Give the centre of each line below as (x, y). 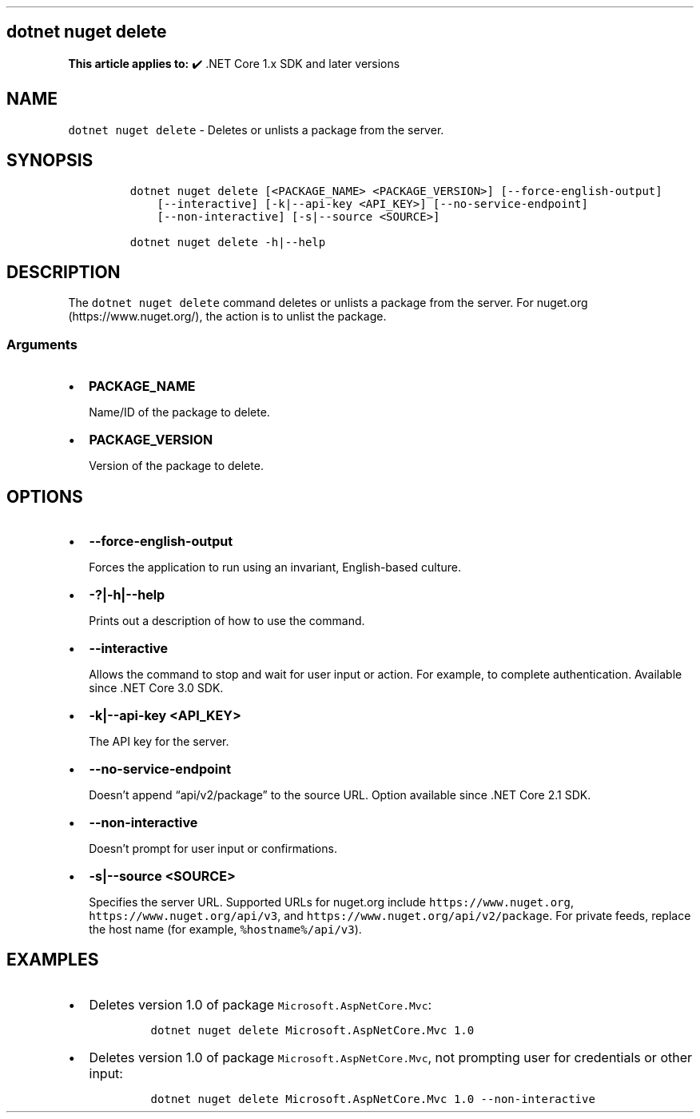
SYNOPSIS (50, 161)
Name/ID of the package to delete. (179, 412)
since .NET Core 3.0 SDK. (156, 687)
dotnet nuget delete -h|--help (228, 242)
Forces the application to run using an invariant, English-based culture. (275, 567)
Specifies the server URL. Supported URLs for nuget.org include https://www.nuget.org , (332, 902)
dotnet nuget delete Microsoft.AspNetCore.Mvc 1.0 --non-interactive (373, 1099)
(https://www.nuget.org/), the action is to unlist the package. (227, 317)
